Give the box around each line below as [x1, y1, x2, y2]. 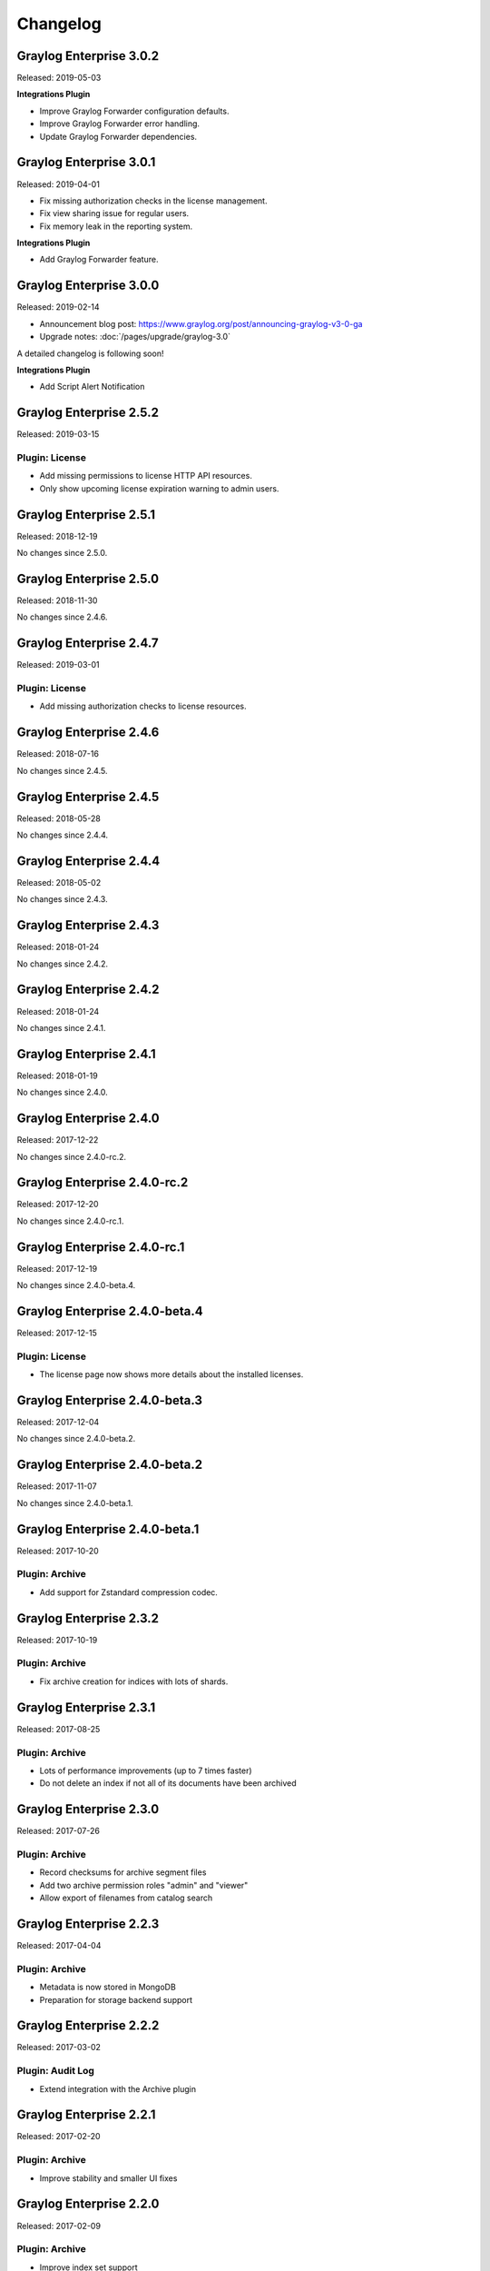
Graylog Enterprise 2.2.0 [16, 2197, 160, 2212]
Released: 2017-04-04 [16, 1940, 102, 1950]
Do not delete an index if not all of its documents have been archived [39, 1778, 297, 1789]
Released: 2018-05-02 [16, 877, 102, 888]
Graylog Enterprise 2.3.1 [16, 1700, 156, 1715]
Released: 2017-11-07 [16, 1481, 97, 1492]
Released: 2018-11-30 [16, 595, 98, 606]
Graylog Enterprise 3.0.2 [16, 48, 160, 64]
